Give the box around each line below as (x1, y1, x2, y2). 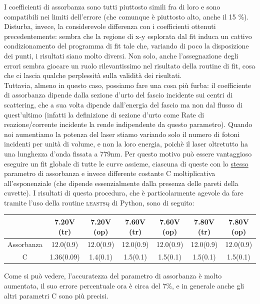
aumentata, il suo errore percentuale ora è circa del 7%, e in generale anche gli (4, 280, 244, 290)
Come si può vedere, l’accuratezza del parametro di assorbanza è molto (4, 270, 222, 281)
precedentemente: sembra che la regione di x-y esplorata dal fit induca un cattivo (4, 30, 252, 41)
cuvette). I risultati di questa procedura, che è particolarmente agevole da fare (4, 187, 243, 198)
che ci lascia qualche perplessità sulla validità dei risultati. (4, 70, 182, 80)
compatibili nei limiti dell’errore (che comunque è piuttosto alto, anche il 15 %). (4, 11, 249, 21)
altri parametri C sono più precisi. (4, 290, 108, 300)
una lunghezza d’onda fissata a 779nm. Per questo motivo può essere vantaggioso (4, 148, 252, 158)
